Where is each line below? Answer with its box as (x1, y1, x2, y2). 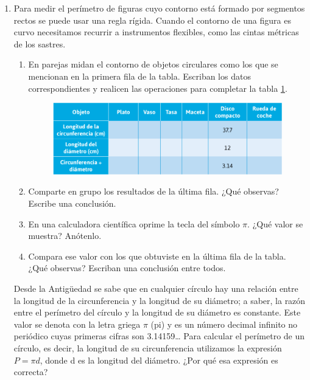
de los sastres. (13, 37, 66, 50)
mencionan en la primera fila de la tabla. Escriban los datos (28, 69, 251, 82)
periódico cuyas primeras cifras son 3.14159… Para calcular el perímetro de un (13, 330, 305, 342)
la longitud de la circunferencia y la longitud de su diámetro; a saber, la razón (13, 294, 306, 306)
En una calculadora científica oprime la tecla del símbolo (28, 217, 240, 230)
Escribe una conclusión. (28, 197, 116, 210)
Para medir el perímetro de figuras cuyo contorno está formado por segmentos (13, 2, 305, 14)
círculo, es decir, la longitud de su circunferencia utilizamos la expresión (13, 341, 282, 354)
